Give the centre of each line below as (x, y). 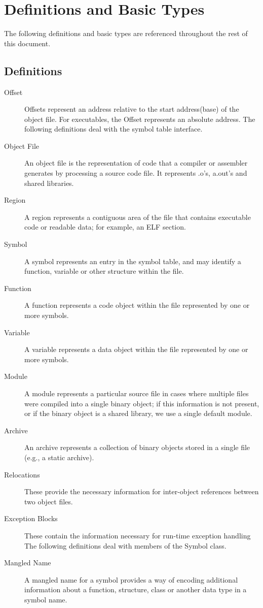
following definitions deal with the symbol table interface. (114, 129)
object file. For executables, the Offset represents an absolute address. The (140, 119)
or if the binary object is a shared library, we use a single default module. (138, 413)
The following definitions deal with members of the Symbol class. (125, 545)
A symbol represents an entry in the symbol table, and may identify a (133, 261)
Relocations (22, 474)
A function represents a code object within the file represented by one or (137, 305)
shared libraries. (49, 183)
